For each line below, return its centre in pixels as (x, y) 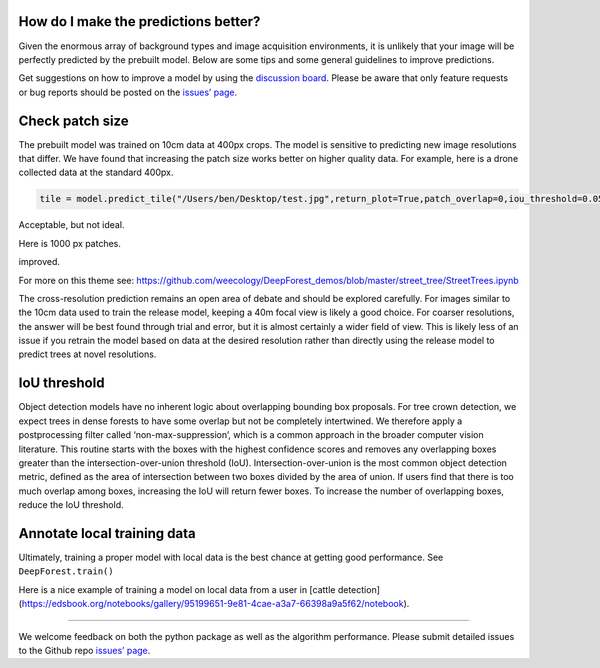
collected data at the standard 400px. (96, 172)
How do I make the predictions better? (139, 21)
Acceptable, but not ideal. (71, 225)
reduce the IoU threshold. (71, 505)
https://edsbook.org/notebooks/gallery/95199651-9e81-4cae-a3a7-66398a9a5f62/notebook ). (215, 604)
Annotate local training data (107, 533)
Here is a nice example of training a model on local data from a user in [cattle (177, 589)
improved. (39, 262)
